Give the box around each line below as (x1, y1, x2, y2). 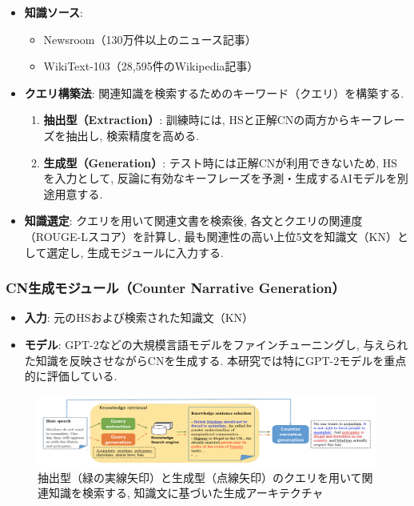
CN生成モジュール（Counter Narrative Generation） (6, 278, 345, 298)
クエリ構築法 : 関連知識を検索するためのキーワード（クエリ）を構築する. (24, 84, 404, 101)
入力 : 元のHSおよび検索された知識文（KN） (24, 309, 254, 326)
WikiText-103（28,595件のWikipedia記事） (43, 58, 259, 74)
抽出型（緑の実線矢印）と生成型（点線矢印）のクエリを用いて (38, 468, 362, 485)
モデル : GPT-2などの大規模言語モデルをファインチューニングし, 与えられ (24, 335, 408, 352)
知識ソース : (24, 4, 84, 20)
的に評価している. (24, 367, 117, 384)
